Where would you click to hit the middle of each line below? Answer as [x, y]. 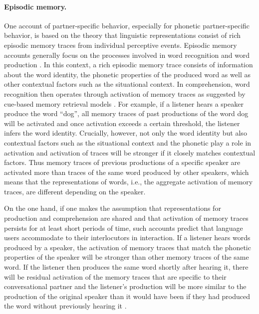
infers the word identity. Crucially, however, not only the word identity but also [126, 133]
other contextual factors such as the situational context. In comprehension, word [127, 84]
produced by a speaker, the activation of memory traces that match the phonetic [128, 247]
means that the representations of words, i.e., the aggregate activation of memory [129, 182]
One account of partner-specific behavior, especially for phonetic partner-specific [127, 25]
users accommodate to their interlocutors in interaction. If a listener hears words [127, 237]
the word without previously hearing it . [65, 306]
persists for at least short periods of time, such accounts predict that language [124, 228]
